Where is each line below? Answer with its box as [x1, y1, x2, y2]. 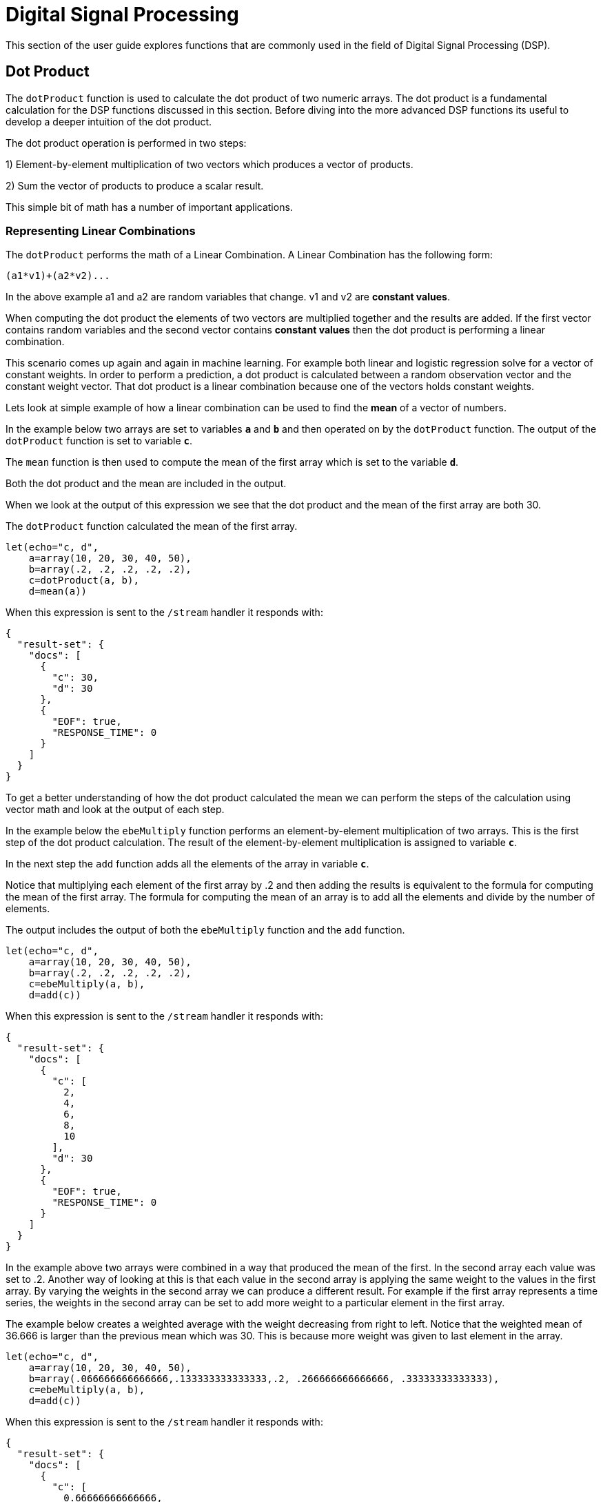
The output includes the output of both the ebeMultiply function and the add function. [6, 924, 405, 936]
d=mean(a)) [28, 586, 88, 597]
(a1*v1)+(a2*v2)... [6, 270, 110, 282]
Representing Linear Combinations [6, 223, 196, 238]
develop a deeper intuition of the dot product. [6, 115, 212, 127]
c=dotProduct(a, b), [28, 575, 139, 586]
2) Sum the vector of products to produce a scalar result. [6, 179, 264, 192]
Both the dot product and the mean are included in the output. [6, 477, 287, 490]
